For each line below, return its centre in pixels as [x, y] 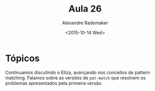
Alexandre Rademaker [85, 23]
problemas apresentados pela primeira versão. [54, 83]
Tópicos [23, 58]
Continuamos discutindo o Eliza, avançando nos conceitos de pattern [78, 72]
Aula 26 [85, 9]
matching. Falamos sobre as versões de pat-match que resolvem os [75, 78]
